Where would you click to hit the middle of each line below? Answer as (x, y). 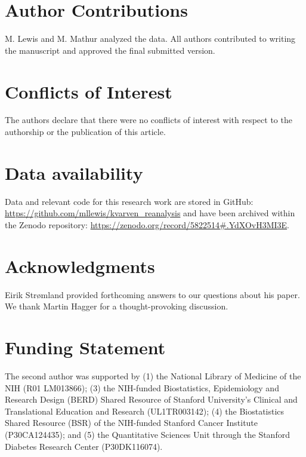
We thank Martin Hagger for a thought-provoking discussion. (117, 306)
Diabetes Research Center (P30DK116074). (84, 446)
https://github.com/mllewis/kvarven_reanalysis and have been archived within (150, 213)
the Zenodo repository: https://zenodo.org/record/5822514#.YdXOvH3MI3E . (147, 224)
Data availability (74, 172)
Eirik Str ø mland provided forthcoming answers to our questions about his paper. (152, 294)
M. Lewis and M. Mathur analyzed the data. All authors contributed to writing (150, 39)
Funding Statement (85, 347)
